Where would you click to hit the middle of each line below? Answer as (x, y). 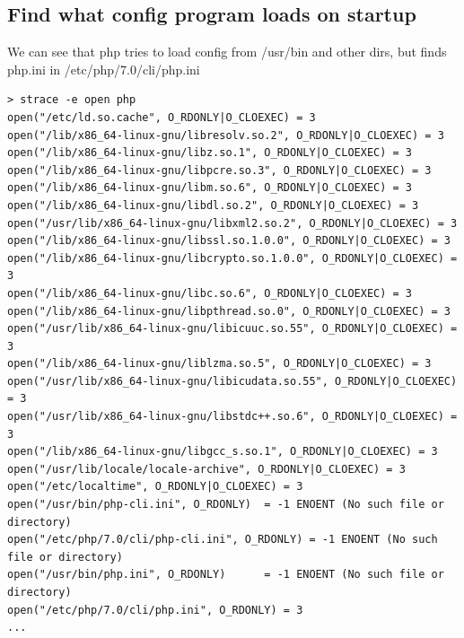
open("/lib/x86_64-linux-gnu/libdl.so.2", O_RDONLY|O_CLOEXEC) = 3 (213, 205)
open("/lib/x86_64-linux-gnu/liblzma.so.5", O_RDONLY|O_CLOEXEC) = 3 (219, 364)
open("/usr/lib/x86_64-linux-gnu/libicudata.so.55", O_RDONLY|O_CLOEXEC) (232, 381)
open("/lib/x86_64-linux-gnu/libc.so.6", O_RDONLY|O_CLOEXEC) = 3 (210, 293)
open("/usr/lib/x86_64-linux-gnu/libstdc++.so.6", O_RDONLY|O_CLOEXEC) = (232, 417)
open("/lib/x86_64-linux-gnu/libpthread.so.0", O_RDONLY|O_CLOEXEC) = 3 (229, 311)
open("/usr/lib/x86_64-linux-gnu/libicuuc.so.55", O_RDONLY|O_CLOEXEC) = (232, 329)
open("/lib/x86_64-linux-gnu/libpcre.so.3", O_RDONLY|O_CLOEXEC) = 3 (219, 170)
